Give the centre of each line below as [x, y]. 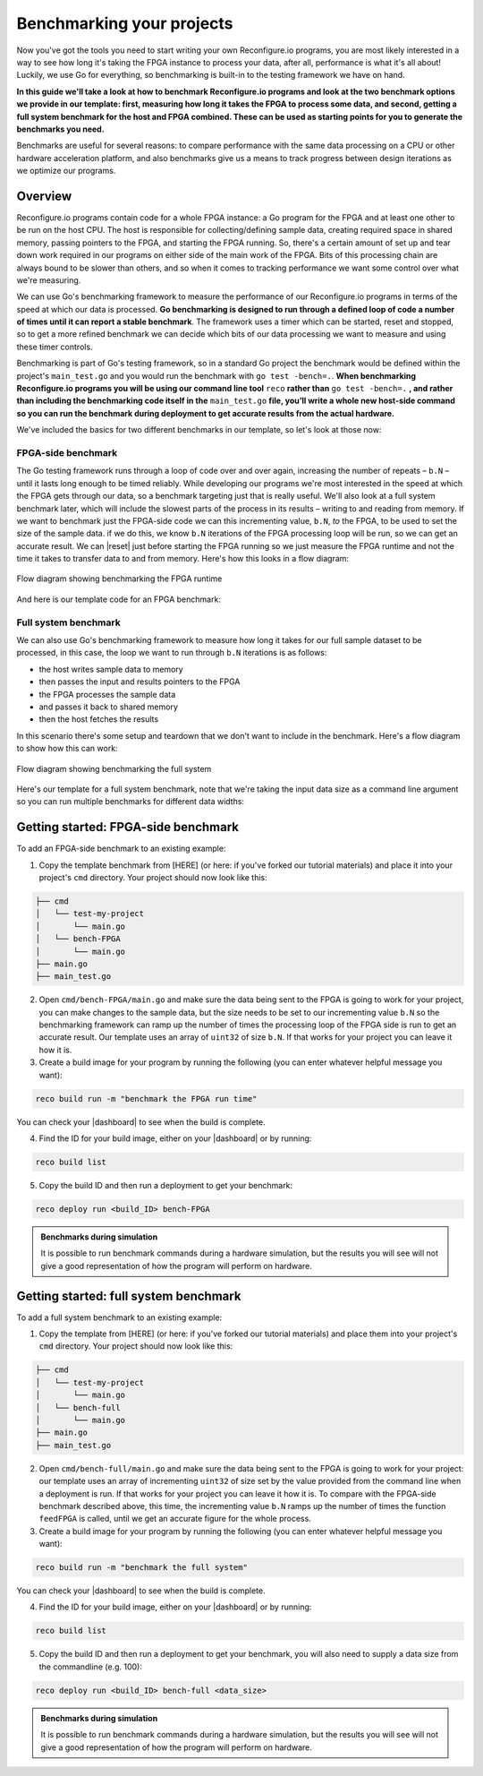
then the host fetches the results [99, 719]
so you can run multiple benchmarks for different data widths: [131, 802]
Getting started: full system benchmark [129, 1296]
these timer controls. [55, 347]
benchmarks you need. [60, 129]
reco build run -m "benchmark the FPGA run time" [146, 1098]
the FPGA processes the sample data [107, 694]
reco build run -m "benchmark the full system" [141, 1568]
